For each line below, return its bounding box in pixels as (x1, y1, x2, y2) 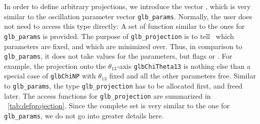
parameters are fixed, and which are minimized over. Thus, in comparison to (4, 40, 242, 51)
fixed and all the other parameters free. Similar (109, 70, 256, 81)
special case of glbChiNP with (4, 70, 96, 81)
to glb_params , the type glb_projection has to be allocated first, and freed (4, 80, 243, 91)
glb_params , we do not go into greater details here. (4, 110, 164, 120)
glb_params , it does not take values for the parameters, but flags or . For (4, 51, 233, 61)
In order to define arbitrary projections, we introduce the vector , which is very (4, 1, 251, 11)
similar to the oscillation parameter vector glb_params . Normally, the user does (4, 11, 252, 21)
